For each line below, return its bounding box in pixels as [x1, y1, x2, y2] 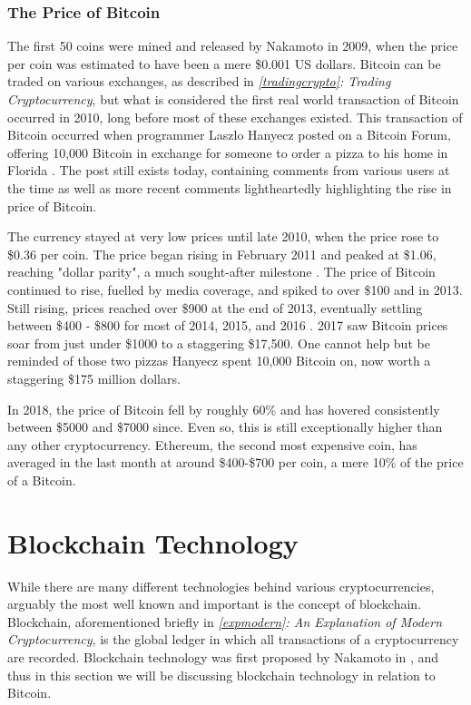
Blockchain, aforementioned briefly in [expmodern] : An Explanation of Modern [7, 612, 443, 631]
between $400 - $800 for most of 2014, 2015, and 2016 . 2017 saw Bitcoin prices [7, 316, 448, 335]
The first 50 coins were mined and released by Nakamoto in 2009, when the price [7, 36, 458, 55]
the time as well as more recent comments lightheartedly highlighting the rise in [7, 178, 452, 197]
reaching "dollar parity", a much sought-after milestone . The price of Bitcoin [7, 262, 436, 281]
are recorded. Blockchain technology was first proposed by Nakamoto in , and [7, 647, 439, 666]
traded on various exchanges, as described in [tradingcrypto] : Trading [7, 72, 391, 91]
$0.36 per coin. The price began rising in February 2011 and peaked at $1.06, [7, 244, 437, 263]
